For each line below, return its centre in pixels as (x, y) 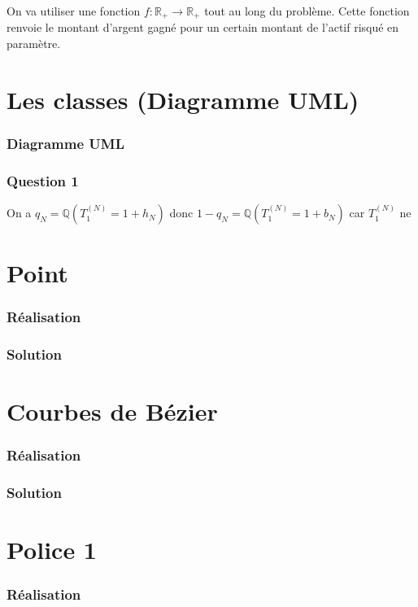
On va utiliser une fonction (74, 11)
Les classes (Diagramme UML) (183, 99)
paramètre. (34, 44)
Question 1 (43, 180)
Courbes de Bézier (112, 411)
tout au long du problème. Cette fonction (307, 11)
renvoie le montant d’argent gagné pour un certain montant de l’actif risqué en (203, 27)
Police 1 (52, 550)
